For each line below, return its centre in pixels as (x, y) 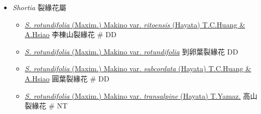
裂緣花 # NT (46, 106)
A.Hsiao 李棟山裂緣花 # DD (70, 34)
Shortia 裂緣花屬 (39, 7)
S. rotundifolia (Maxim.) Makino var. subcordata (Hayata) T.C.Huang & (138, 68)
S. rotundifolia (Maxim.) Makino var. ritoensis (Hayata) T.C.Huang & (135, 24)
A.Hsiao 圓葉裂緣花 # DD (67, 78)
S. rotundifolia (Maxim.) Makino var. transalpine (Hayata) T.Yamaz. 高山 (141, 95)
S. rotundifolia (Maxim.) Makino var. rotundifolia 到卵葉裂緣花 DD (132, 51)
